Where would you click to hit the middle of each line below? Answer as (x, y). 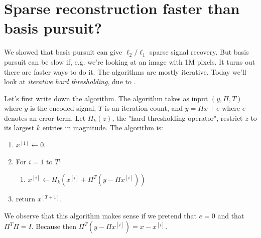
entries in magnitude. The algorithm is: (103, 128)
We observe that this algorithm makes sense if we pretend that (100, 215)
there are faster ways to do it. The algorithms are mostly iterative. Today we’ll (125, 71)
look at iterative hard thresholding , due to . (70, 81)
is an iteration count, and (144, 108)
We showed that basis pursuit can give (63, 52)
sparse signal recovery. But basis (199, 52)
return (26, 199)
